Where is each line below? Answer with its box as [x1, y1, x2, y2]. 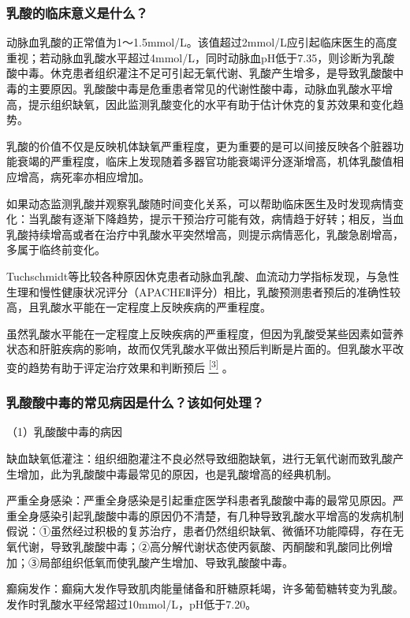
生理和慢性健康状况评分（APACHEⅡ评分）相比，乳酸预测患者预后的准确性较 [6, 283, 401, 300]
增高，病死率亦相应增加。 [17, 168, 150, 184]
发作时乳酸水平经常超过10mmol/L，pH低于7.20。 [6, 595, 257, 612]
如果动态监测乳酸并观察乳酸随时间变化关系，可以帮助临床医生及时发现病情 [6, 195, 393, 211]
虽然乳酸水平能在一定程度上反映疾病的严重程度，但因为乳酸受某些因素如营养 [6, 325, 404, 341]
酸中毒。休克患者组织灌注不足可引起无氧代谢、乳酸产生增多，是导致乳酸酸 [6, 65, 393, 81]
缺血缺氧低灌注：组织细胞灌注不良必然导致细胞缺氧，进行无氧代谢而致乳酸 [6, 449, 393, 466]
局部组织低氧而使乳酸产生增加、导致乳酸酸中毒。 [39, 553, 293, 570]
